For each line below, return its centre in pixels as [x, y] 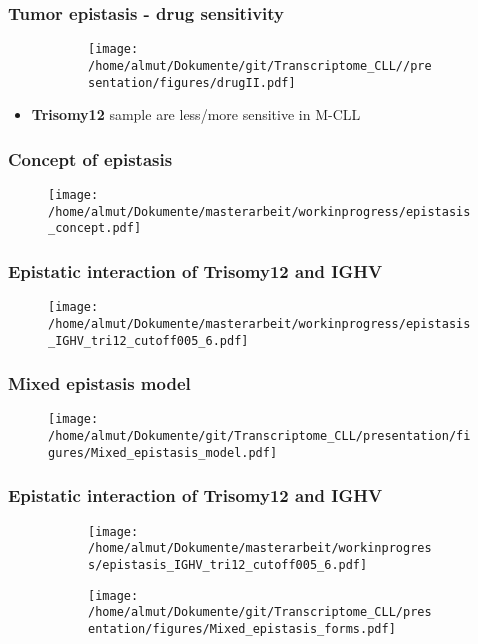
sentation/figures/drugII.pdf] [192, 82]
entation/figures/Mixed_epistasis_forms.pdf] [242, 628]
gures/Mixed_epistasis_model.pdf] [163, 452]
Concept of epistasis [90, 158]
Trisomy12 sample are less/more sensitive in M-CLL [196, 114]
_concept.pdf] [95, 228]
